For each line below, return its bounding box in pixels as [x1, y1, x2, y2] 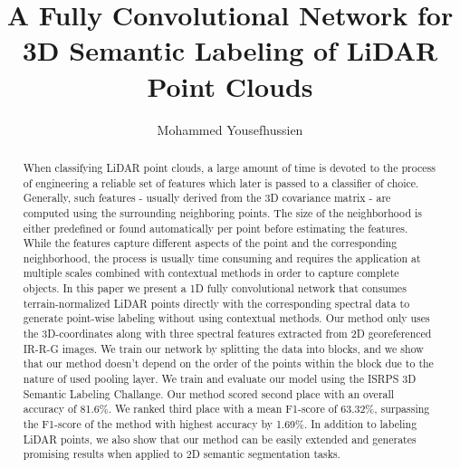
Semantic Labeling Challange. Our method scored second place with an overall [23, 386, 395, 401]
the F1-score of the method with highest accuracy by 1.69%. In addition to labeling [23, 416, 417, 432]
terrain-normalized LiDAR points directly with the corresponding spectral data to [23, 295, 410, 310]
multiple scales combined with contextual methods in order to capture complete [23, 265, 399, 281]
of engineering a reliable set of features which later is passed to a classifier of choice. [23, 175, 419, 190]
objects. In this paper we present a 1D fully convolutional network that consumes [23, 281, 407, 296]
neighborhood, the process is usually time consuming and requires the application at [23, 250, 421, 265]
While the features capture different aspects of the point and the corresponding [23, 235, 398, 251]
